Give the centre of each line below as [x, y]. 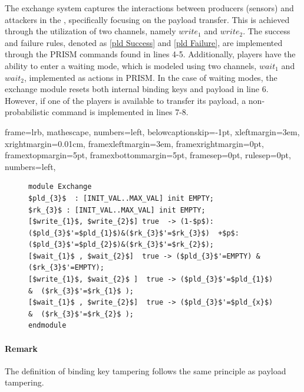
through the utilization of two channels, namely [90, 31]
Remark [21, 348]
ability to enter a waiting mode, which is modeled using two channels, [131, 65]
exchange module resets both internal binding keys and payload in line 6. [137, 89]
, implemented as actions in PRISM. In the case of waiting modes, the [151, 77]
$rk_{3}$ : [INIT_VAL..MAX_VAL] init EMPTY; [117, 210]
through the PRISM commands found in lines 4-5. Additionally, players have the [150, 54]
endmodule [47, 326]
